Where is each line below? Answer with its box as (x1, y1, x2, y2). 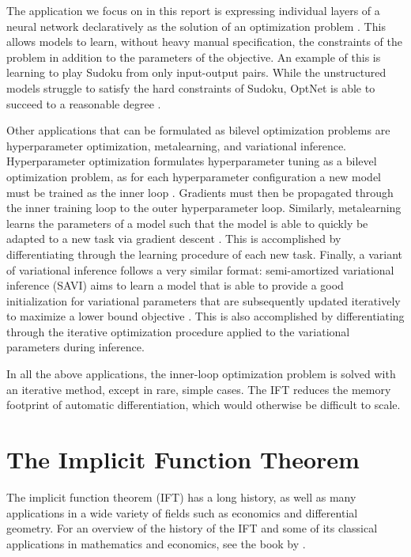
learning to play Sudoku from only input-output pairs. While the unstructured (6, 64, 386, 81)
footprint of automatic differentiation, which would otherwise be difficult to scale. (6, 396, 401, 413)
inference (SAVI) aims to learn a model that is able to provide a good (6, 277, 344, 294)
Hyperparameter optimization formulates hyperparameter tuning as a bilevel (6, 153, 377, 169)
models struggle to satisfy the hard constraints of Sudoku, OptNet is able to (6, 79, 375, 96)
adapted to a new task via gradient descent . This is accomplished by (6, 230, 341, 247)
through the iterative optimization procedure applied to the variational (6, 323, 350, 339)
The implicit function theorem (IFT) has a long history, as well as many (6, 488, 356, 505)
